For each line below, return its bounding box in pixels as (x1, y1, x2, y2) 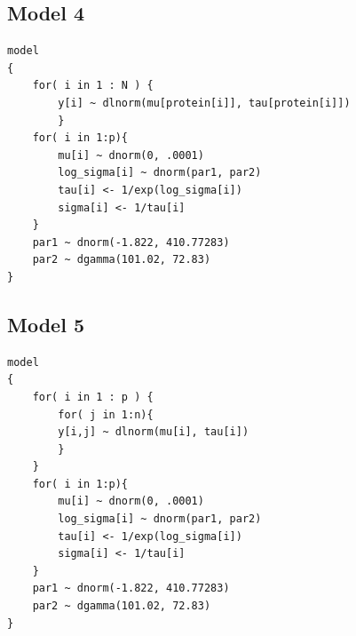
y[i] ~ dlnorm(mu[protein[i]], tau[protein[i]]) (58, 96, 351, 109)
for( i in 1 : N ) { (32, 79, 154, 92)
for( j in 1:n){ (58, 408, 154, 421)
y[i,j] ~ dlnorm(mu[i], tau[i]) (58, 425, 249, 439)
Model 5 (7, 310, 84, 338)
